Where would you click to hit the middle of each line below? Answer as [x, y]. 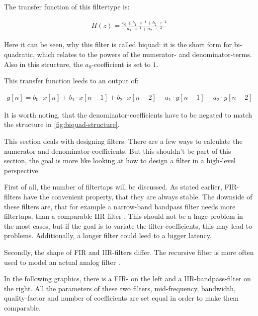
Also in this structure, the [43, 64]
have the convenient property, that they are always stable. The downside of [138, 196]
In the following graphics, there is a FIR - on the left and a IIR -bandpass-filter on [128, 279]
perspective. [22, 170]
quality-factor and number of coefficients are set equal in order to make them [122, 298]
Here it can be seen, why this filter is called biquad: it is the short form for [118, 44]
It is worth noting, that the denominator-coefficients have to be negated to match [128, 114]
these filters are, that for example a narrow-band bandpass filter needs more [120, 206]
